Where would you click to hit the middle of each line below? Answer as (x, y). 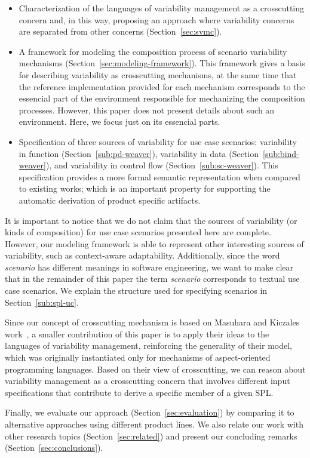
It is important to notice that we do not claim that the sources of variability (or (151, 220)
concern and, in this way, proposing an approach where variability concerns (156, 19)
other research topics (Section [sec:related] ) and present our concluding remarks (151, 436)
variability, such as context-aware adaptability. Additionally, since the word (142, 255)
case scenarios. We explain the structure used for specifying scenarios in (136, 291)
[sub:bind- (281, 153)
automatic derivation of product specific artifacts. (110, 200)
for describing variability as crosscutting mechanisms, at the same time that (158, 74)
